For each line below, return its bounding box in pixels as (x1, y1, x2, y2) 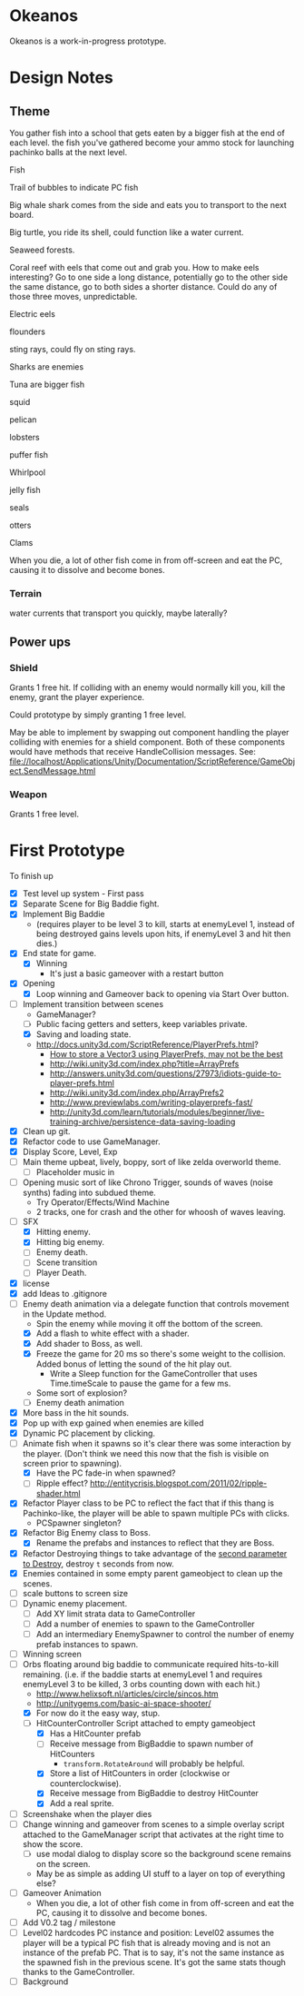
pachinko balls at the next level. (9, 146, 128, 157)
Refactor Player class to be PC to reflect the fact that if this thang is (22, 1497, 275, 1508)
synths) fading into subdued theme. (22, 1187, 156, 1199)
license (22, 1278, 50, 1289)
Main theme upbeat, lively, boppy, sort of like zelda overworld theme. (22, 1156, 281, 1167)
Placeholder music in (35, 1167, 115, 1178)
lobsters (9, 431, 41, 442)
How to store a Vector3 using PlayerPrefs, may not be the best (49, 1048, 283, 1059)
